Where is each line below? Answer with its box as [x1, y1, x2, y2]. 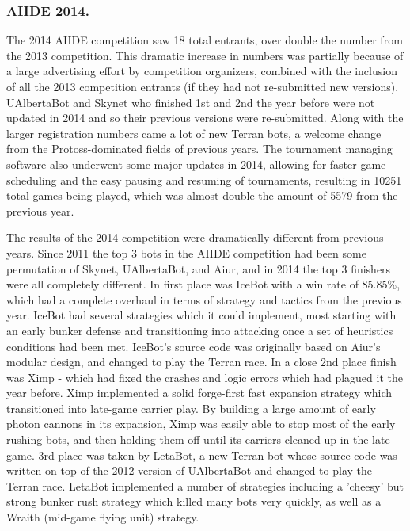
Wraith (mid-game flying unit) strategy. [6, 509, 199, 525]
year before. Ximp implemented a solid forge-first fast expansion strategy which [6, 384, 393, 401]
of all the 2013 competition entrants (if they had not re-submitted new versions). [6, 78, 399, 94]
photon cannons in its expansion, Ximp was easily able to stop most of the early [6, 415, 396, 432]
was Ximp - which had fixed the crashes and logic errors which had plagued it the [6, 369, 403, 385]
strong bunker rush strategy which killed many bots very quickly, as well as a [6, 493, 382, 510]
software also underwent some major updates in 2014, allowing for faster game [6, 155, 386, 172]
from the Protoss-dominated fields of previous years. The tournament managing [6, 140, 393, 157]
